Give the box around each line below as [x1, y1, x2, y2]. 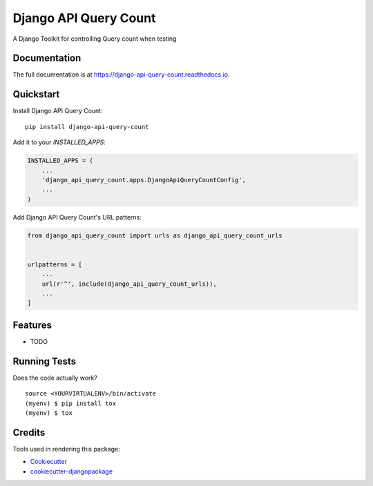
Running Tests [12, 356, 76, 367]
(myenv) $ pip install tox [25, 399, 117, 407]
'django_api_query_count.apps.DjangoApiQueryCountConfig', [41, 176, 247, 184]
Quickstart [12, 88, 60, 100]
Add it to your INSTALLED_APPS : [12, 138, 106, 146]
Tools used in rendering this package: [12, 445, 120, 453]
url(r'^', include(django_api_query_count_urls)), [41, 280, 217, 288]
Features [12, 319, 52, 331]
